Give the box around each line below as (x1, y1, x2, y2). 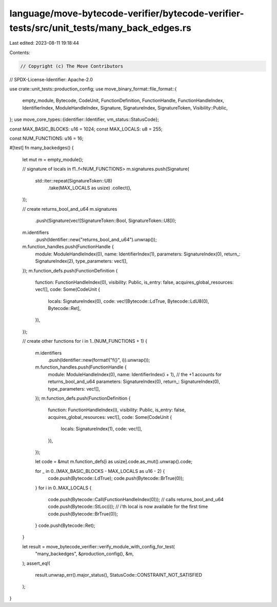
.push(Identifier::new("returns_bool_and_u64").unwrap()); (35, 236, 157, 243)
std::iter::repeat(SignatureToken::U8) (35, 177, 112, 183)
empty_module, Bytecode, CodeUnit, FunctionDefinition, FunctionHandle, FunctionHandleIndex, (22, 98, 224, 104)
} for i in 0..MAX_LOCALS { (35, 485, 92, 491)
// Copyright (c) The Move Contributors (20, 63, 123, 69)
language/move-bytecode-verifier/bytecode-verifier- (9, 8, 244, 19)
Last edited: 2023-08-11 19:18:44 (9, 40, 80, 46)
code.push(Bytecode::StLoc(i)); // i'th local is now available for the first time (48, 504, 208, 510)
